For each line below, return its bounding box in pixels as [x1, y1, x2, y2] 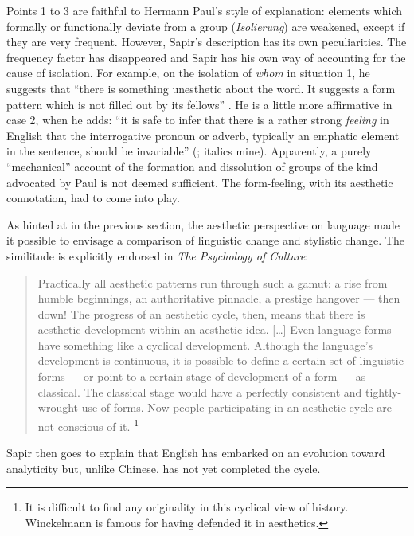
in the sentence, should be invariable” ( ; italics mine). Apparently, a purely [6, 143, 372, 159]
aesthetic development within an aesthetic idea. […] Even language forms [37, 321, 392, 338]
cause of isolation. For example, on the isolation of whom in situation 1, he [6, 65, 370, 81]
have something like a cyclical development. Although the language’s [37, 336, 373, 353]
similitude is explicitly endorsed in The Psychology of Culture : [6, 247, 309, 264]
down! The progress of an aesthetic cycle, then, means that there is [37, 305, 365, 322]
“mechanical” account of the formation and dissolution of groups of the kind [6, 158, 378, 174]
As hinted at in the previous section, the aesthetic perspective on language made [6, 216, 400, 233]
